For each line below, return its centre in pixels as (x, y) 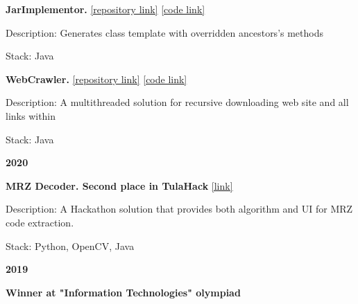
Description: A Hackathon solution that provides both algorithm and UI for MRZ (179, 209)
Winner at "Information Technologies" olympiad (123, 292)
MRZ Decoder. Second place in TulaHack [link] (119, 185)
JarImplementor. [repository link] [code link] (105, 9)
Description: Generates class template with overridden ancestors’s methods (165, 32)
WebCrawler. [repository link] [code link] (96, 79)
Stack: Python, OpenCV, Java (70, 245)
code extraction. (40, 222)
